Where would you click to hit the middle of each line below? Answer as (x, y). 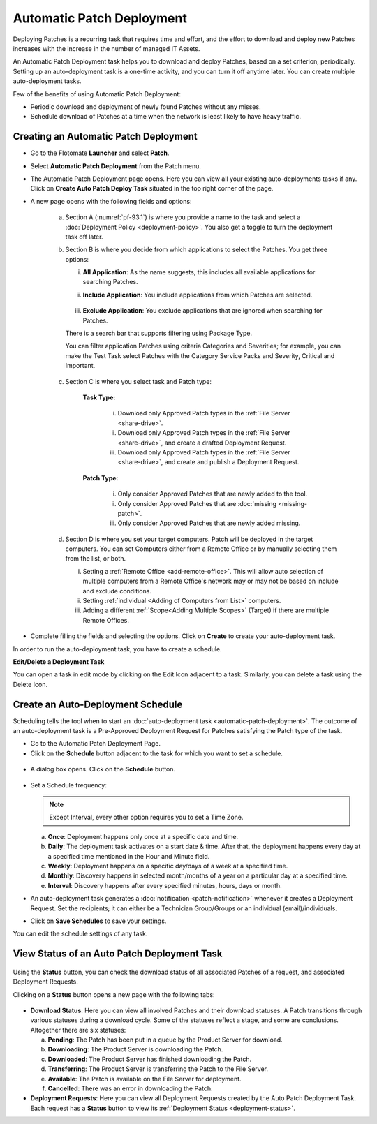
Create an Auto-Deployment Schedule (98, 704)
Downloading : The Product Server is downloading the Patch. (135, 1049)
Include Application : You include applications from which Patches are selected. (198, 295)
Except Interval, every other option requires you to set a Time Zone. (146, 818)
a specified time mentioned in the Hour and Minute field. (129, 856)
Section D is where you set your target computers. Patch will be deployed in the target (189, 539)
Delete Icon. (30, 684)
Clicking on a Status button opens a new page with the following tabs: (114, 994)
